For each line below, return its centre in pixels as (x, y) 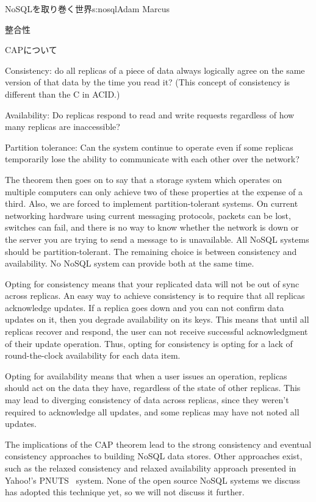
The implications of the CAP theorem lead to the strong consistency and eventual (158, 444)
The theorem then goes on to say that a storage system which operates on (143, 179)
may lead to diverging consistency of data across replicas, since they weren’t (147, 400)
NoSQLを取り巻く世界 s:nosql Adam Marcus (87, 9)
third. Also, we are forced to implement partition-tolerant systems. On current (152, 203)
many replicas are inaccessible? (63, 127)
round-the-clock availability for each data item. (93, 355)
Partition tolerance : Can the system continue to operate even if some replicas (149, 147)
